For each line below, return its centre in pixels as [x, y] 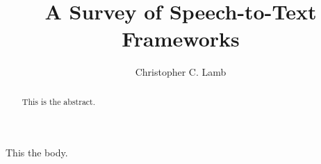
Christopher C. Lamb [181, 72]
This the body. [37, 153]
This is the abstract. [59, 101]
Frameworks [181, 39]
